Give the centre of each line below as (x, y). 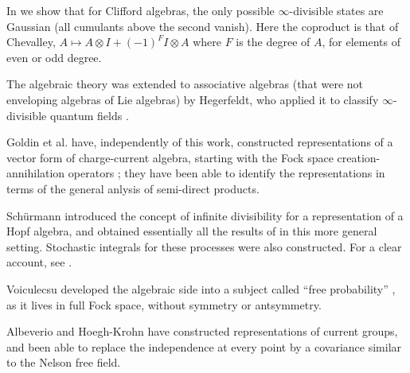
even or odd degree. (54, 57)
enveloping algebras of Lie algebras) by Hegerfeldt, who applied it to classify (193, 99)
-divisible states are (336, 10)
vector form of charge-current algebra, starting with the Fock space (170, 157)
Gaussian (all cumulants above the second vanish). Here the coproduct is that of (203, 26)
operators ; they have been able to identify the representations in (226, 173)
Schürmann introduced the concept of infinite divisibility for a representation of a (205, 215)
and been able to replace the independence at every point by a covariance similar (204, 346)
